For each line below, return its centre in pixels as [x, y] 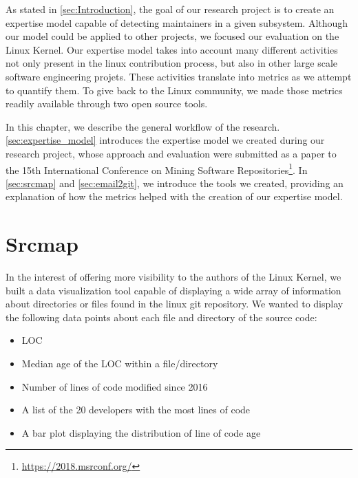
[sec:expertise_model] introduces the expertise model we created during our [165, 140]
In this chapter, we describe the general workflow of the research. [143, 126]
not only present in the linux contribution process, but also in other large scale [172, 63]
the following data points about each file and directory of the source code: [161, 317]
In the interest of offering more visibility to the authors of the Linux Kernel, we [173, 277]
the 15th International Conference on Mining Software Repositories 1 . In [157, 169]
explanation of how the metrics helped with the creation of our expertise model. [174, 196]
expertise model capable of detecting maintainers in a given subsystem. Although [177, 22]
